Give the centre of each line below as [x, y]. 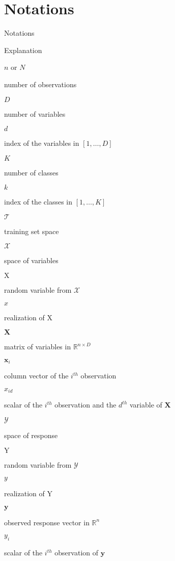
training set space [32, 231]
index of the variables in [42, 143]
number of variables [35, 113]
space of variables [31, 260]
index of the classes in [38, 202]
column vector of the [36, 376]
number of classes [31, 172]
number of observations [40, 84]
